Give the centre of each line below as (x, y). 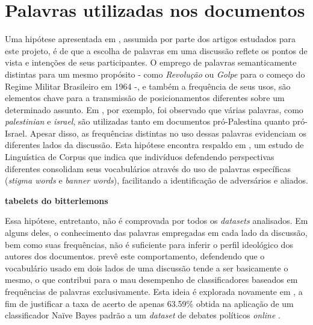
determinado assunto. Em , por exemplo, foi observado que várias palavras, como (154, 109)
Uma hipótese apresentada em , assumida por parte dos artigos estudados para (150, 39)
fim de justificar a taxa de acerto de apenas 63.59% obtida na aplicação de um (149, 303)
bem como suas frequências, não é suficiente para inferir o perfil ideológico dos (149, 244)
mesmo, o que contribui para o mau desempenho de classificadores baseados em (151, 280)
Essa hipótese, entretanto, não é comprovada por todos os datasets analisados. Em (156, 221)
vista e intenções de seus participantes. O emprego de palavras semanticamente (151, 62)
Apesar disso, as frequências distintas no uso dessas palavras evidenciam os (168, 133)
